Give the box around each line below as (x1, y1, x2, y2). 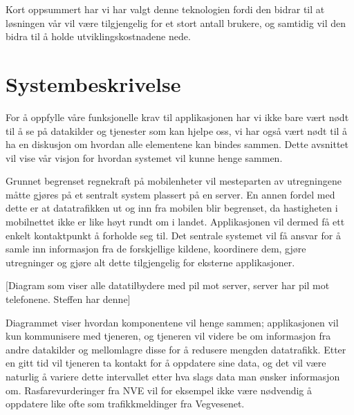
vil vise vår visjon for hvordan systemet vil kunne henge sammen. (6, 150, 283, 165)
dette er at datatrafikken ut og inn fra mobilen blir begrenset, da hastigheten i (6, 201, 338, 215)
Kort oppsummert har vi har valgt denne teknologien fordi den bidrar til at (6, 2, 325, 16)
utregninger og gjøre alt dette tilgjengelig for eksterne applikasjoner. (6, 255, 295, 269)
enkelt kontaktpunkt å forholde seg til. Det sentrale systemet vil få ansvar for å (6, 228, 341, 242)
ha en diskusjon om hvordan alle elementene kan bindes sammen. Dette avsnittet (6, 137, 349, 151)
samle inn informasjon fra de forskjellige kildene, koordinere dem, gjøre (6, 241, 306, 256)
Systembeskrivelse (6, 69, 181, 98)
